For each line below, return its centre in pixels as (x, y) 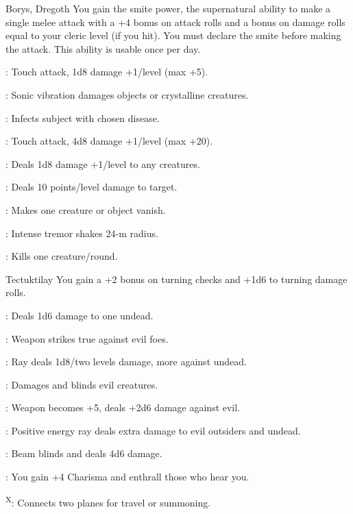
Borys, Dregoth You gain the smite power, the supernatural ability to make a (168, 8)
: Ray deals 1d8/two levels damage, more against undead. (126, 362)
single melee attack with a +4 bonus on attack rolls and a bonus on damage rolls (175, 22)
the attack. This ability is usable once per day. (103, 48)
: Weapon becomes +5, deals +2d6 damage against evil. (123, 407)
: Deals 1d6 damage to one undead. (80, 315)
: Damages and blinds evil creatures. (82, 384)
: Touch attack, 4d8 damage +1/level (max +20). (109, 141)
